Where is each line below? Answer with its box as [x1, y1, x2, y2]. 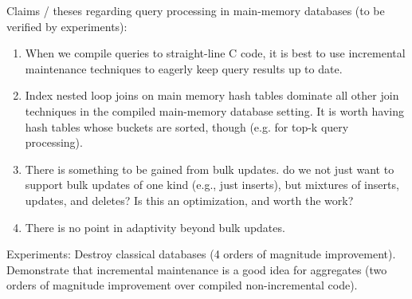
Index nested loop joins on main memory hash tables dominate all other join [25, 87, 399, 104]
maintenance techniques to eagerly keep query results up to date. [25, 60, 343, 77]
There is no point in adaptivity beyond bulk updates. [25, 218, 285, 235]
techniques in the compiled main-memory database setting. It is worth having [25, 102, 404, 119]
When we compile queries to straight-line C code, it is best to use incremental [25, 45, 406, 61]
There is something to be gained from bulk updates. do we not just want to [25, 160, 394, 177]
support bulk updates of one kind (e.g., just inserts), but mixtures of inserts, [25, 176, 399, 193]
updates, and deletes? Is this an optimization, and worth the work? [25, 191, 354, 208]
